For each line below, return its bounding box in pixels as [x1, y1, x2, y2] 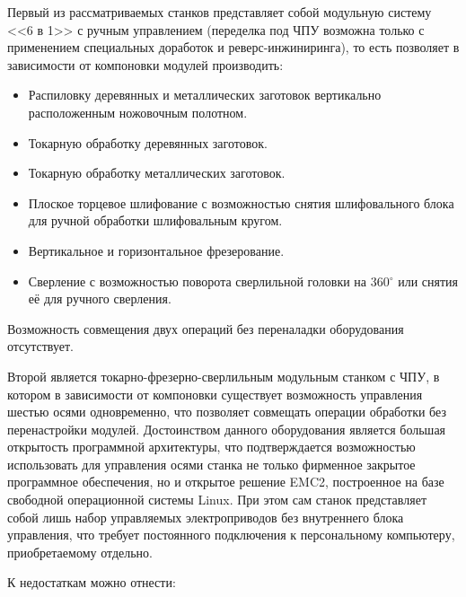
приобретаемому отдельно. [7, 542, 153, 561]
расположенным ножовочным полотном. [28, 102, 248, 121]
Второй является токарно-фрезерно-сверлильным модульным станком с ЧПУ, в [7, 366, 440, 385]
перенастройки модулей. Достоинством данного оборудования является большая [7, 419, 446, 438]
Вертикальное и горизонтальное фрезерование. [28, 241, 285, 259]
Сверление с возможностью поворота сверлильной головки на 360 [28, 271, 390, 290]
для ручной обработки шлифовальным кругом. [28, 211, 283, 230]
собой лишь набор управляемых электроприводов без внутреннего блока [7, 507, 404, 526]
